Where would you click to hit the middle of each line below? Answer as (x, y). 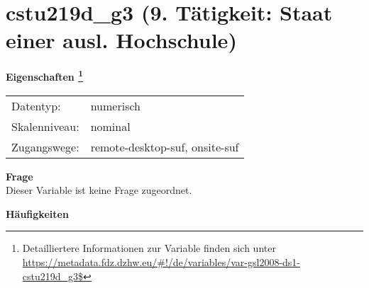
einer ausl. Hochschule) (121, 40)
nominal (110, 126)
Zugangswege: (45, 146)
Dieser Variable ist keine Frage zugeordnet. (99, 190)
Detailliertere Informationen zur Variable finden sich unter (149, 248)
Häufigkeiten (37, 213)
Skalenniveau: (45, 126)
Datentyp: (36, 105)
